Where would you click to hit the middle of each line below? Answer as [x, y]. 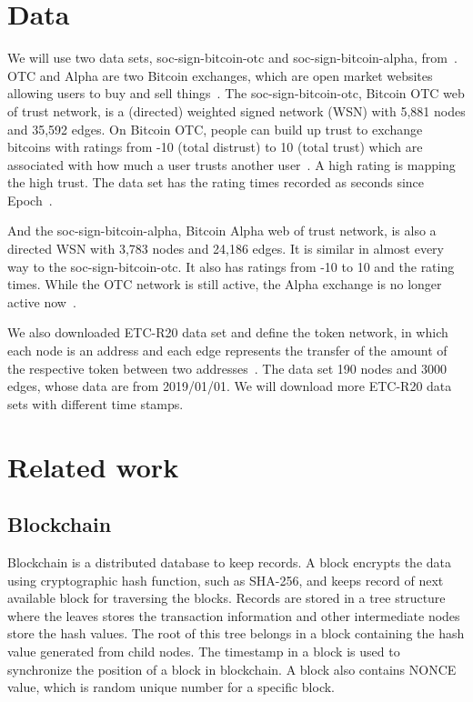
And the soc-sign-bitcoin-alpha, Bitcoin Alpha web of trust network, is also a [222, 231]
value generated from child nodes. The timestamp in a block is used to [204, 651]
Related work [93, 466]
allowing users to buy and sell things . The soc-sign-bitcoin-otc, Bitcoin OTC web [236, 93]
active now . [42, 301]
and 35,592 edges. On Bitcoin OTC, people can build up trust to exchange [215, 129]
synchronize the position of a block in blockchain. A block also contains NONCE [232, 669]
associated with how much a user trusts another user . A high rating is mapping [231, 164]
